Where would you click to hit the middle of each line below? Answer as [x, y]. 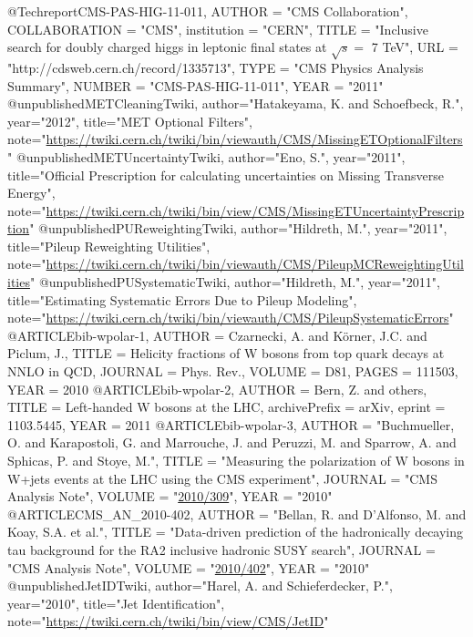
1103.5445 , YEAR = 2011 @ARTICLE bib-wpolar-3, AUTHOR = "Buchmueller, [231, 424]
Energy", [31, 193]
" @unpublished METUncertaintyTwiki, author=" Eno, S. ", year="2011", [206, 156]
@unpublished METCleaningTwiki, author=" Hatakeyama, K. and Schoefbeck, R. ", [236, 103]
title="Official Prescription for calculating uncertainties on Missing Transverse [226, 175]
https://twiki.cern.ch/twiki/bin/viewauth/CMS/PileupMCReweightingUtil [255, 264]
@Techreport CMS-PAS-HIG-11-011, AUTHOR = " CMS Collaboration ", [208, 11]
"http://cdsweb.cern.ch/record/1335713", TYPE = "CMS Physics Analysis [216, 67]
